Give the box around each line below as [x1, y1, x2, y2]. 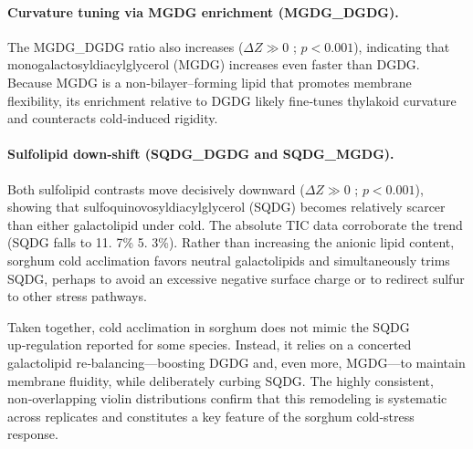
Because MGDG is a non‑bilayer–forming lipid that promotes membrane [7, 72, 412, 91]
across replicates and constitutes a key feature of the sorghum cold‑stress [7, 406, 415, 425]
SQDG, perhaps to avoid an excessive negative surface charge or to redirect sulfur [7, 268, 465, 287]
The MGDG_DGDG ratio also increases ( [7, 37, 244, 56]
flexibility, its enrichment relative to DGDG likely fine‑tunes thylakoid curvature [7, 90, 457, 110]
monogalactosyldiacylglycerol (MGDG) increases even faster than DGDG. [7, 55, 420, 74]
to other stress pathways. [7, 287, 147, 306]
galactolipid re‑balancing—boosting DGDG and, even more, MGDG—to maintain [7, 352, 466, 371]
